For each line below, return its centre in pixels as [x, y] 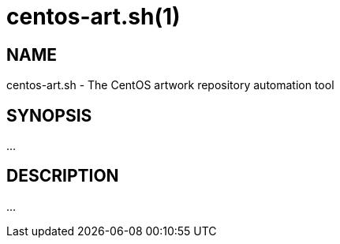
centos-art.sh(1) [93, 17]
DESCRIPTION [63, 176]
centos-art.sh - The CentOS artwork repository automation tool [170, 85]
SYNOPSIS [49, 115]
